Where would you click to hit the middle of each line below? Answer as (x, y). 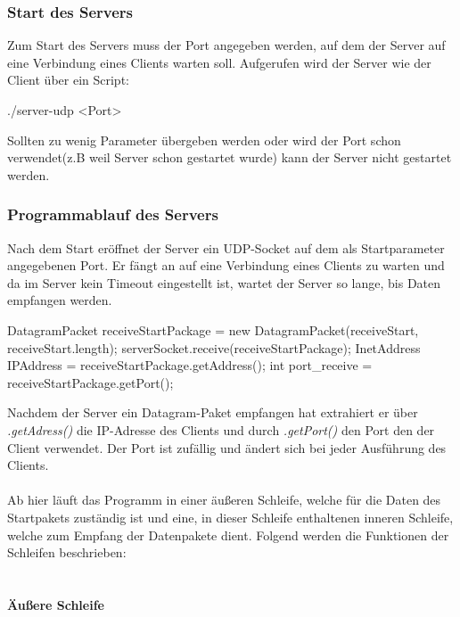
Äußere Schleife (56, 604)
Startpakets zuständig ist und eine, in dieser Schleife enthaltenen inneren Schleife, (230, 517)
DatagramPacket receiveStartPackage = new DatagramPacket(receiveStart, (213, 329)
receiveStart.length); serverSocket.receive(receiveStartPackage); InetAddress (214, 347)
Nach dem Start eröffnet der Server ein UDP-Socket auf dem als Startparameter (226, 247)
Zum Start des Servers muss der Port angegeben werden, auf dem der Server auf (226, 45)
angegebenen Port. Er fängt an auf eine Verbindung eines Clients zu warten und (226, 265)
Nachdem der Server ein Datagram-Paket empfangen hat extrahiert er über (213, 412)
